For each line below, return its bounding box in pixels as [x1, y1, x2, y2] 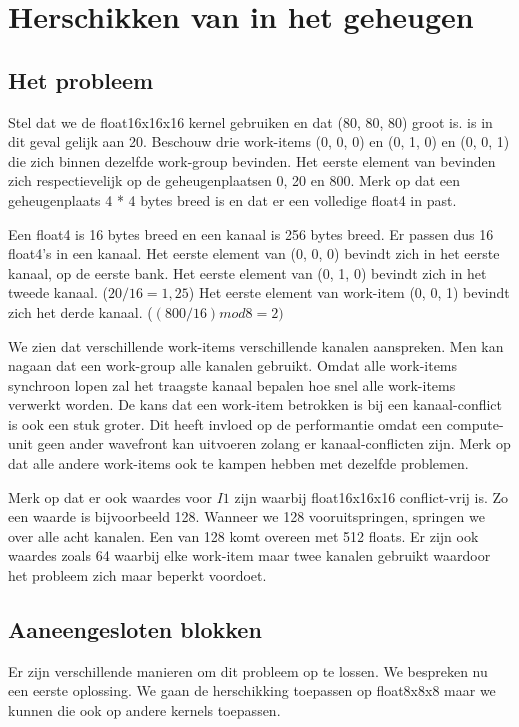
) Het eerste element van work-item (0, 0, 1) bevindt [188, 282, 510, 303]
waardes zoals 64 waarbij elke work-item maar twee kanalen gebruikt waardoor [8, 545, 491, 566]
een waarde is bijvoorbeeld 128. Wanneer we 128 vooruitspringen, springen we [8, 506, 485, 527]
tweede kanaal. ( [8, 282, 108, 303]
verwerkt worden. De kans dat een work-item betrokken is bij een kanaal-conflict [8, 394, 503, 415]
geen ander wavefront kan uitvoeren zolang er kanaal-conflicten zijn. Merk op [37, 433, 511, 454]
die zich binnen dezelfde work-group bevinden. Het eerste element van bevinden [8, 150, 496, 171]
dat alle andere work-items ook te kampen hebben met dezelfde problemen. [8, 453, 469, 474]
